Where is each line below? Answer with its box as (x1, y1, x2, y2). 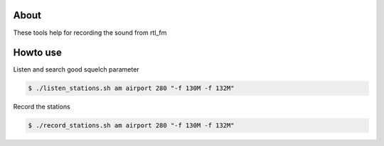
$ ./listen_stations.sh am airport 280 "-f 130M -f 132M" (28, 84, 235, 92)
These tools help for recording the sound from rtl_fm (13, 28, 167, 37)
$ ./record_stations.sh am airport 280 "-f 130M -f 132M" (28, 121, 235, 130)
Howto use (13, 47, 62, 59)
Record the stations (13, 103, 70, 111)
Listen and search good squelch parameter (13, 65, 139, 74)
